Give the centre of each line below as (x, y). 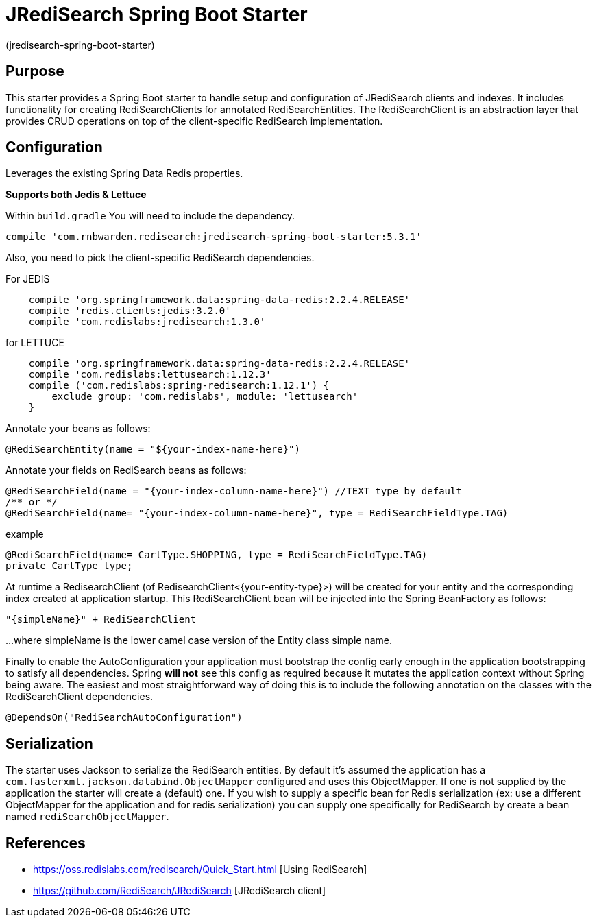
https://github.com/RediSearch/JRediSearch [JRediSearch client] (180, 891)
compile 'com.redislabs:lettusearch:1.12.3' (150, 375)
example (25, 534)
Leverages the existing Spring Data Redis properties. (124, 173)
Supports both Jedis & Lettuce (76, 195)
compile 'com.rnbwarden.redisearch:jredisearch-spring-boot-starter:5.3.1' (214, 237)
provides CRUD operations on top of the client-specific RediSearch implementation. (194, 121)
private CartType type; (69, 566)
